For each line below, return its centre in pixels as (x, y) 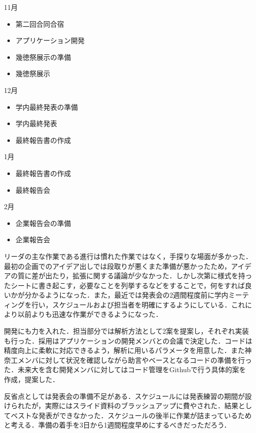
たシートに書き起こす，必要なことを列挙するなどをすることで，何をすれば (125, 285)
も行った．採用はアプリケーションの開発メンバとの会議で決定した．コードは (128, 340)
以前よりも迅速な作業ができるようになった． (90, 314)
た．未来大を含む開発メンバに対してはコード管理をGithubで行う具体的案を (125, 369)
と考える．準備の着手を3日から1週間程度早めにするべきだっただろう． (117, 425)
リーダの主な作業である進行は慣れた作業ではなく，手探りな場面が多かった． (128, 256)
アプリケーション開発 (50, 40)
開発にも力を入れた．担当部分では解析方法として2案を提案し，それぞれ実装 (127, 331)
